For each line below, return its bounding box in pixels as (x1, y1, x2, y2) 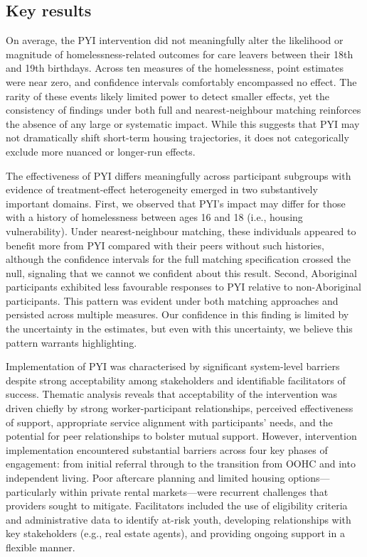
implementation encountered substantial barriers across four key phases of (6, 442, 328, 457)
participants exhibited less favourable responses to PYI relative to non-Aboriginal (6, 279, 361, 294)
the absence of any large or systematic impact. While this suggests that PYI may (6, 116, 360, 131)
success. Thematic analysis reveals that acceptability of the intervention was (6, 386, 338, 401)
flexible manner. (6, 539, 75, 554)
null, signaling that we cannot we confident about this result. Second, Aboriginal (6, 265, 357, 280)
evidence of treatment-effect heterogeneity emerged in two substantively (6, 182, 318, 197)
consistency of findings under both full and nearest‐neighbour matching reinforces (6, 102, 361, 117)
